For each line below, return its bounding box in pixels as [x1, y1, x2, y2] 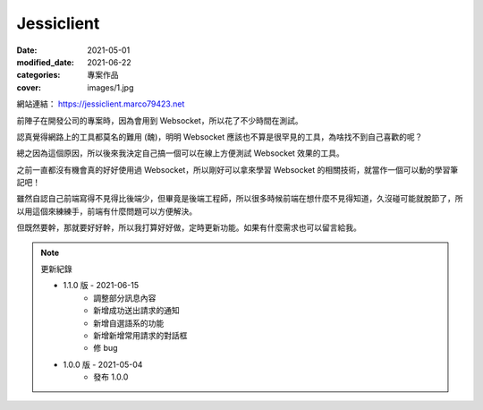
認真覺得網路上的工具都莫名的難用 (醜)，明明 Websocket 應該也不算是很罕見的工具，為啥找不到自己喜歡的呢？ [16, 131, 423, 142]
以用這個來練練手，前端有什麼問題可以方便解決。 [16, 206, 197, 217]
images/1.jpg [87, 81, 134, 93]
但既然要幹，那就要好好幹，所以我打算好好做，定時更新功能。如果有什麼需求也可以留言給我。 [16, 222, 361, 233]
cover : [16, 81, 42, 93]
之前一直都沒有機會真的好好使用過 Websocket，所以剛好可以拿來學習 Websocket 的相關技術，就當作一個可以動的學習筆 [16, 164, 459, 175]
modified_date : [16, 56, 75, 67]
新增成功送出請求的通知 [93, 305, 180, 316]
